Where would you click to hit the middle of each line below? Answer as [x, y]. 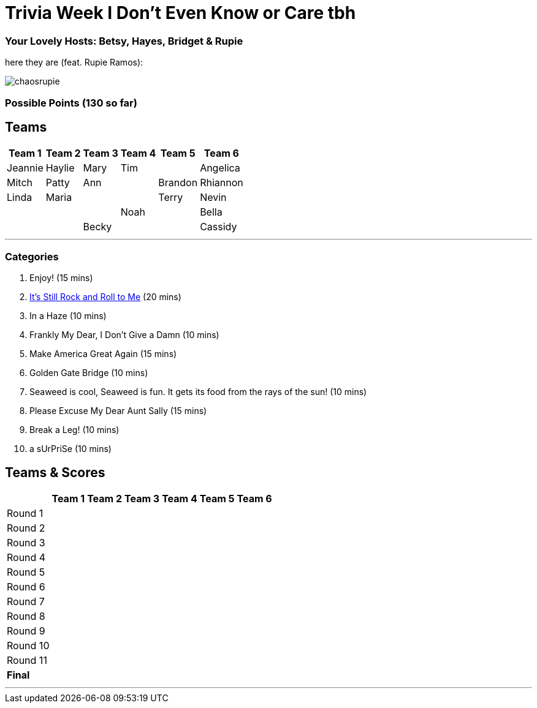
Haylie [60, 168]
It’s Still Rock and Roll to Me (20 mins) [105, 297]
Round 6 [26, 586]
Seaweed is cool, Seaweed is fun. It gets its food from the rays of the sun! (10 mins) [198, 392]
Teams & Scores [55, 472]
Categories [32, 256]
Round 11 [27, 660]
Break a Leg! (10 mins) [74, 430]
